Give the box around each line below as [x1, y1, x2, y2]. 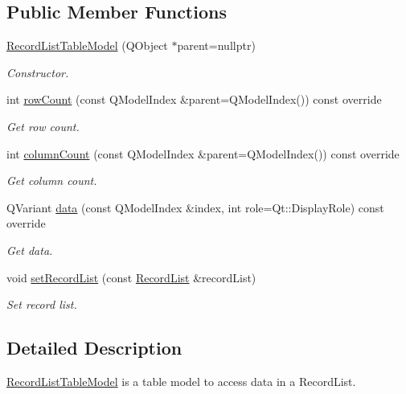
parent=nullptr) [177, 37, 256, 54]
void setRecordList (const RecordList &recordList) [6, 269, 256, 285]
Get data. [6, 241, 53, 258]
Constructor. [6, 64, 69, 80]
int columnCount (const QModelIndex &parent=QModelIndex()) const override [6, 145, 400, 162]
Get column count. [6, 172, 97, 189]
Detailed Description [6, 335, 182, 360]
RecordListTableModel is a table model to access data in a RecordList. [6, 372, 356, 389]
